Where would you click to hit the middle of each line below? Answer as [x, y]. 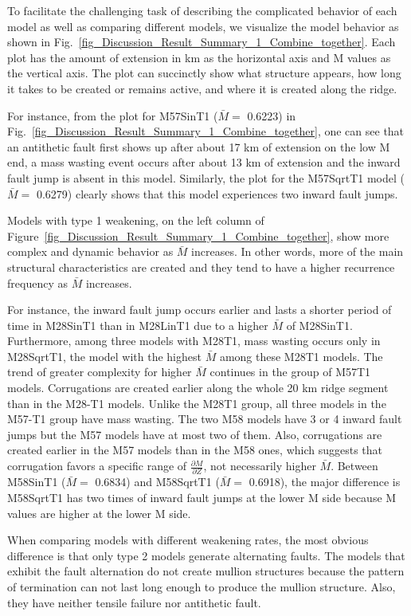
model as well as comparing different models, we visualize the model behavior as [203, 26]
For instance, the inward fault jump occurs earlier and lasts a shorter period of [200, 310]
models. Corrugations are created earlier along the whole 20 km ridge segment [198, 388]
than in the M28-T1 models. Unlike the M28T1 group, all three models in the [197, 403]
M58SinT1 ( [37, 482]
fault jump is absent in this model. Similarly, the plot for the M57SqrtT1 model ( [206, 177]
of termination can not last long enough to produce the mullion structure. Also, [202, 586]
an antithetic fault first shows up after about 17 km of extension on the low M [199, 146]
